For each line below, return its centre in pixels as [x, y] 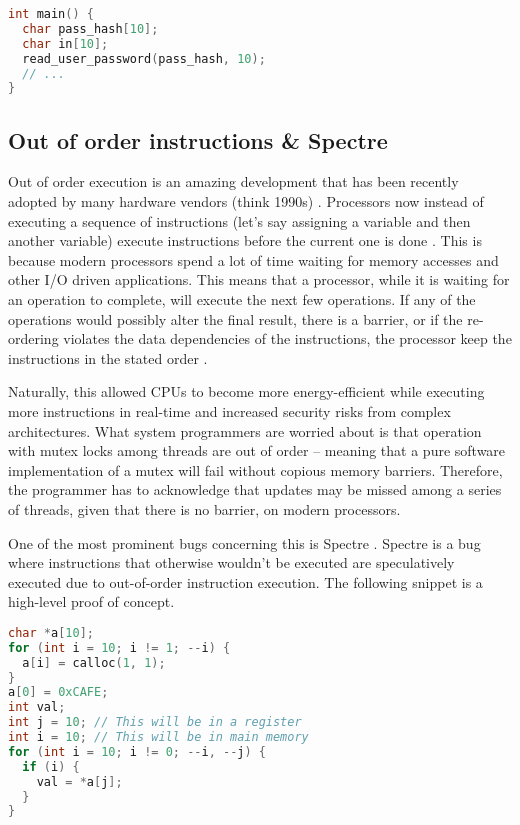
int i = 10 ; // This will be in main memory [158, 737]
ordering [33, 338]
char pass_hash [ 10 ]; [90, 28]
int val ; [37, 707]
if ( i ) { [51, 766]
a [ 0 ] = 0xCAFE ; [58, 692]
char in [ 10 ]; [65, 43]
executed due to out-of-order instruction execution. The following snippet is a [245, 581]
